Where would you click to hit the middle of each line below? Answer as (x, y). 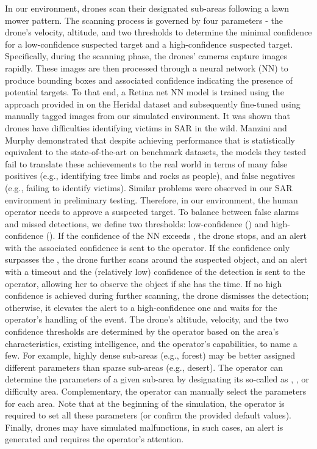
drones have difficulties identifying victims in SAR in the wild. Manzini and (146, 127)
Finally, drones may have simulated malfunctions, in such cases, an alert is (144, 427)
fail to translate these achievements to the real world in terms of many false (146, 163)
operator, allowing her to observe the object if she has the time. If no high (144, 283)
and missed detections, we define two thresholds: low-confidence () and (137, 223)
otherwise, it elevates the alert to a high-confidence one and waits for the (141, 307)
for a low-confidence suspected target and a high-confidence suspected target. (149, 44)
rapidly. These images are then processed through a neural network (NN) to (147, 68)
